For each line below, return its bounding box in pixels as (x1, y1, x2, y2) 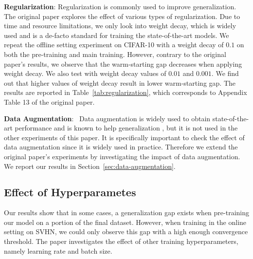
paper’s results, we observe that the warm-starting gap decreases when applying (4, 58, 242, 69)
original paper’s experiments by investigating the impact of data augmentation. (4, 151, 240, 161)
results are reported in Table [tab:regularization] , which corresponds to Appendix (4, 87, 247, 97)
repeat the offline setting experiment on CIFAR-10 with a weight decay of (4, 39, 224, 50)
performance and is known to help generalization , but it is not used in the (15, 123, 238, 133)
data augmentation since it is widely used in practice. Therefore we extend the (4, 142, 238, 152)
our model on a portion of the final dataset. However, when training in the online (4, 217, 247, 227)
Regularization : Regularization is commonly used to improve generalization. (4, 1, 236, 11)
